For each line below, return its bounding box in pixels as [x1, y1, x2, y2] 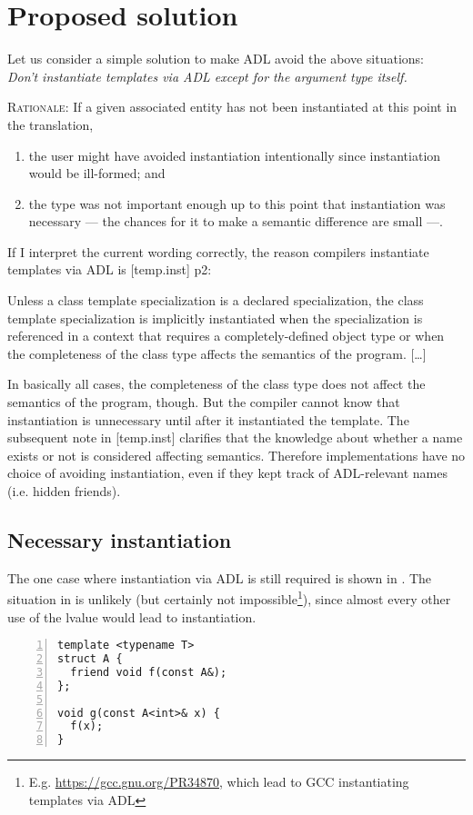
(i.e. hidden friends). [7, 482, 121, 500]
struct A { [57, 652, 123, 666]
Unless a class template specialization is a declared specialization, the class [7, 291, 424, 310]
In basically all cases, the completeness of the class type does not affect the [7, 374, 426, 393]
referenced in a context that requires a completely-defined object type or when [7, 326, 445, 345]
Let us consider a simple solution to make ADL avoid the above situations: [7, 49, 424, 68]
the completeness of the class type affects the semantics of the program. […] [7, 343, 427, 363]
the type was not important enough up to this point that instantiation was [28, 194, 446, 213]
